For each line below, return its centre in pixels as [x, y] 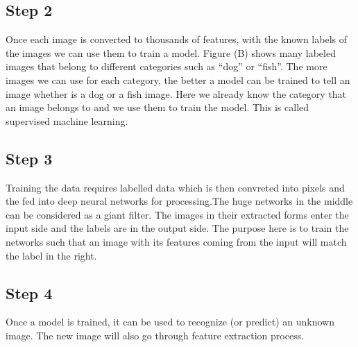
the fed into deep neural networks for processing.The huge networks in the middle [179, 201]
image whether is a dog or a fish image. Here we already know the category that [176, 93]
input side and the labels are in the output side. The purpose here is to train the [177, 228]
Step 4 [29, 293]
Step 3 [29, 158]
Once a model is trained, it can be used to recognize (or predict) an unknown [170, 322]
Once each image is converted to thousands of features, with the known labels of [176, 39]
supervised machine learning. [67, 120]
